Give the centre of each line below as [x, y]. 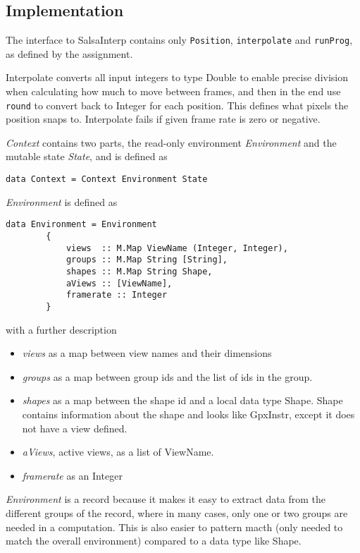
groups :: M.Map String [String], [147, 260]
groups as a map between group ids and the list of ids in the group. [167, 376]
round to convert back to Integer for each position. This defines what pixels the [177, 105]
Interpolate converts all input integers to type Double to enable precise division [177, 77]
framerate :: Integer [117, 295]
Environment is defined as [62, 201]
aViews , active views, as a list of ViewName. [118, 452]
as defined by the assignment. [69, 53]
